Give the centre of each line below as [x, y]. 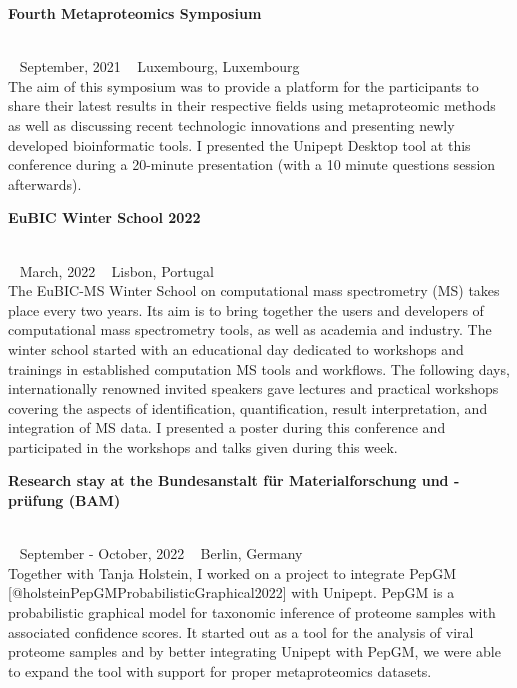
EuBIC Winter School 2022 [104, 217]
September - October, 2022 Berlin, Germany [161, 553]
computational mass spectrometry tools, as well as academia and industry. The [250, 329]
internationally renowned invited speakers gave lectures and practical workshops [253, 388]
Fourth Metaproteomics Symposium [135, 13]
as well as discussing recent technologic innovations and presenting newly [231, 124]
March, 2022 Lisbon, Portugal [116, 270]
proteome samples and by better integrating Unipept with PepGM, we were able [254, 651]
